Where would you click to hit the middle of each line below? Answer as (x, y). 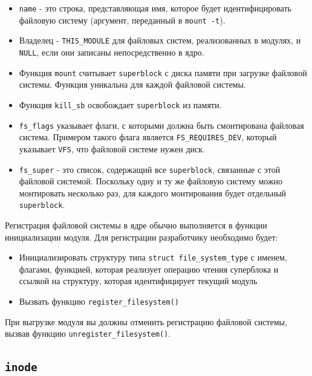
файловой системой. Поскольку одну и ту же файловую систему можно (151, 181)
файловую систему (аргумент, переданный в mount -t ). (122, 20)
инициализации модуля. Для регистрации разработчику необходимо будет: (141, 237)
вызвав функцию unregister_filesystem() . (88, 333)
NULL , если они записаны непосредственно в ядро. (112, 52)
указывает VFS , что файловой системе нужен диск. (112, 148)
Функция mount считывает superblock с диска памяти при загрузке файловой (163, 72)
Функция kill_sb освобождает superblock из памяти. (120, 104)
